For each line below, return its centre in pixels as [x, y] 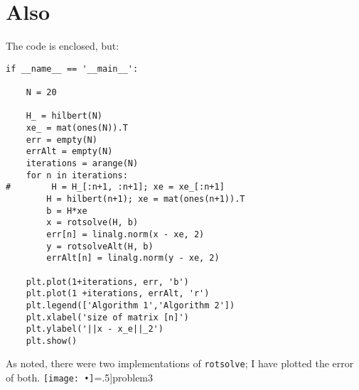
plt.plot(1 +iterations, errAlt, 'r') [118, 294]
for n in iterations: [77, 175]
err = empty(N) [61, 140]
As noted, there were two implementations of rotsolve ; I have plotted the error [180, 363]
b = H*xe [67, 211]
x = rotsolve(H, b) [92, 223]
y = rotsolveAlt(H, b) [100, 246]
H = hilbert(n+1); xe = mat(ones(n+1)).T [146, 199]
